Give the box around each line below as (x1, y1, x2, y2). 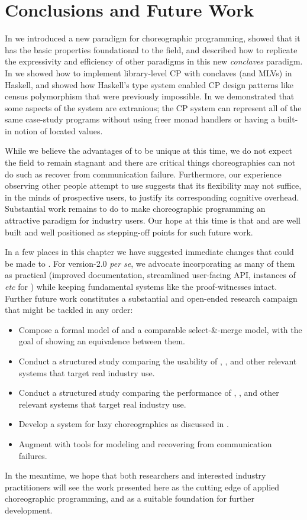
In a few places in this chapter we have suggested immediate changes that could (5, 246, 294, 258)
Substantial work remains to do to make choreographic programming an (5, 202, 266, 215)
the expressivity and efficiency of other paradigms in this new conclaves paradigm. (5, 55, 303, 67)
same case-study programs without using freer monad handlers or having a (5, 113, 276, 125)
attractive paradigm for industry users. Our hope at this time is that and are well (5, 214, 301, 227)
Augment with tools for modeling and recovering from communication (18, 437, 272, 450)
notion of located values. (14, 124, 103, 137)
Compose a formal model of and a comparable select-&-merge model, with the (18, 323, 302, 335)
